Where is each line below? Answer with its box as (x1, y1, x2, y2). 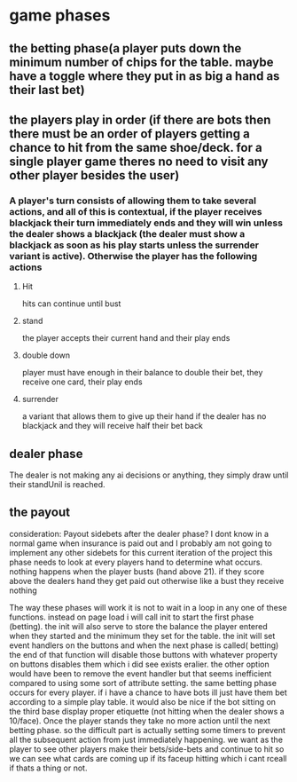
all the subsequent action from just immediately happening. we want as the (9, 734, 284, 745)
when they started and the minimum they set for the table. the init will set (9, 630, 276, 641)
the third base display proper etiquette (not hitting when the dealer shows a (9, 706, 285, 716)
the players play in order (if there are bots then (9, 112, 271, 127)
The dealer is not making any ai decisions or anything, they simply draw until (9, 470, 289, 480)
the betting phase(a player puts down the (9, 41, 242, 56)
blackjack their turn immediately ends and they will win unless (9, 217, 284, 229)
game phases (9, 5, 111, 26)
